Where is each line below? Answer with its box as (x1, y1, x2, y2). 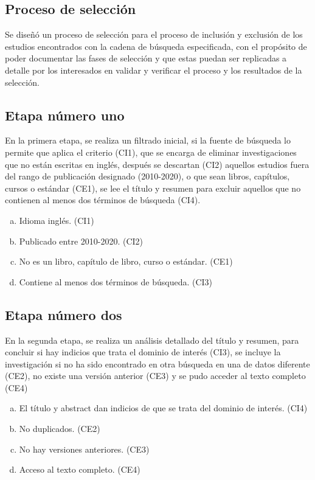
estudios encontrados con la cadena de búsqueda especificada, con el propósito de (5, 40, 307, 52)
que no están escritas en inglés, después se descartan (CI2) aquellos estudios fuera (5, 158, 310, 170)
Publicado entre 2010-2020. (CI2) (19, 234, 144, 247)
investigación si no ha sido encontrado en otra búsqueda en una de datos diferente (5, 357, 310, 370)
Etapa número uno (5, 105, 125, 124)
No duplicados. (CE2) (19, 422, 100, 435)
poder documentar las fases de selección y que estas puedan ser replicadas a (5, 52, 287, 64)
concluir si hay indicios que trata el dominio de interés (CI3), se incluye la (5, 346, 281, 358)
